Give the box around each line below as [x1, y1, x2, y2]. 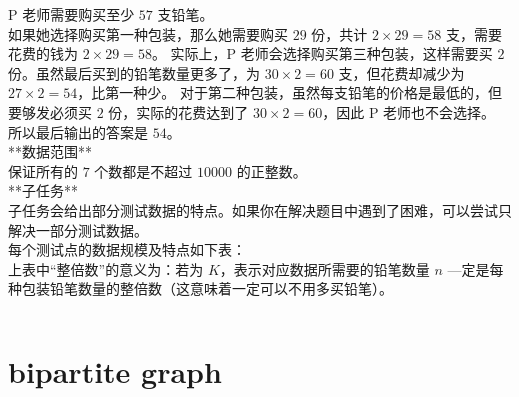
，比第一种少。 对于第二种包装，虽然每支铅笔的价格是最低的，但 [77, 82, 502, 103]
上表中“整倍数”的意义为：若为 [8, 258, 204, 279]
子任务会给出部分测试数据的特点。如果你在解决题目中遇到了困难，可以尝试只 [8, 199, 512, 220]
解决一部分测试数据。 [8, 219, 148, 240]
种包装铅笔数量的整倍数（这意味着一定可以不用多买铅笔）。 [8, 278, 393, 299]
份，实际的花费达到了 [108, 101, 249, 122]
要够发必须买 [8, 101, 92, 122]
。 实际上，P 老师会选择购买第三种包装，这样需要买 [151, 43, 493, 64]
